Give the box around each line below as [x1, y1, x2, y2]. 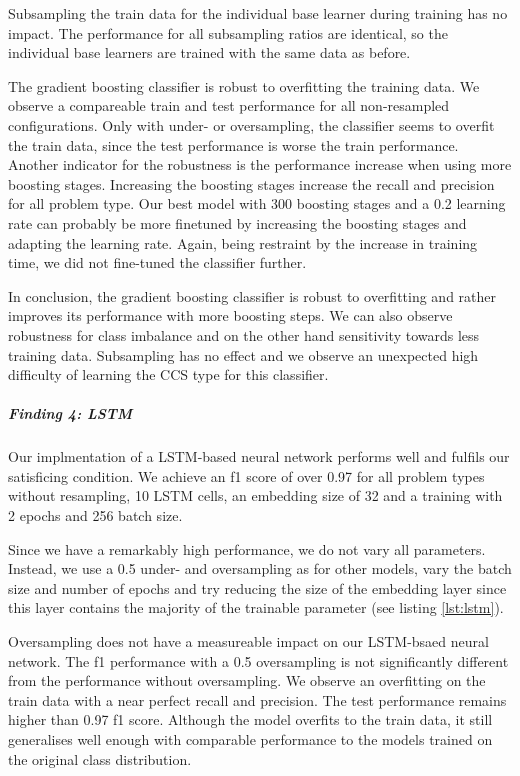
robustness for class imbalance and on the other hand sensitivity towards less [8, 324, 480, 345]
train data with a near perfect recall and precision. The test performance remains [8, 689, 507, 710]
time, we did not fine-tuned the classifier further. [8, 252, 307, 273]
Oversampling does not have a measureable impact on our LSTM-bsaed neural [8, 631, 489, 651]
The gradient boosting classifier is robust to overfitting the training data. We [8, 75, 480, 96]
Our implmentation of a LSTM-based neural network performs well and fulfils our [8, 446, 510, 467]
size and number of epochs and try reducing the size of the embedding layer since [8, 577, 507, 598]
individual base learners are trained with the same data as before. [8, 42, 411, 63]
